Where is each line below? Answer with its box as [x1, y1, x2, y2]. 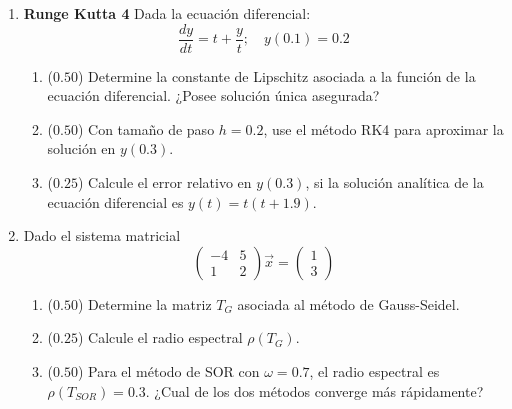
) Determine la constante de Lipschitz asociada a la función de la [77, 65, 476, 86]
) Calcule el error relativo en [77, 172, 252, 193]
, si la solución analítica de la [305, 172, 484, 193]
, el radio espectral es [309, 361, 440, 381]
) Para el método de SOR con [77, 361, 260, 381]
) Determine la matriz [77, 293, 212, 314]
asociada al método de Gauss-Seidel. [237, 293, 460, 314]
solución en [47, 138, 116, 159]
